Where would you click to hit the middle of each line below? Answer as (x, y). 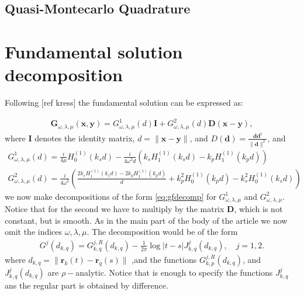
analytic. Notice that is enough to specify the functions (174, 272)
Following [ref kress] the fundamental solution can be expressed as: (124, 103)
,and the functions (164, 259)
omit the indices (34, 232)
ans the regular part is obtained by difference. (87, 285)
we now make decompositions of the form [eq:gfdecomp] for (110, 196)
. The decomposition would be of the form (162, 232)
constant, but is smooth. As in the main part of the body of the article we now (146, 220)
